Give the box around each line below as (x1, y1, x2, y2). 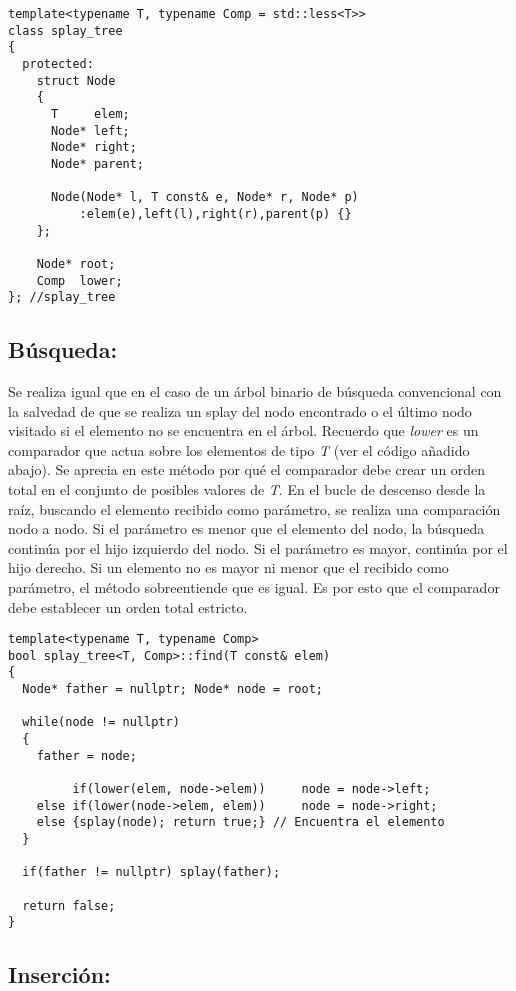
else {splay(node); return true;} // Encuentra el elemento (36, 815, 445, 830)
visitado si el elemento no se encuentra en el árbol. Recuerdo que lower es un (8, 420, 479, 441)
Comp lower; (36, 273, 123, 288)
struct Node (36, 73, 116, 88)
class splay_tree (8, 23, 123, 38)
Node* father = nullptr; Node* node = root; (22, 682, 323, 697)
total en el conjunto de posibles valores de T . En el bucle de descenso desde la (8, 478, 486, 499)
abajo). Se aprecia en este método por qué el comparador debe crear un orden (8, 459, 486, 480)
